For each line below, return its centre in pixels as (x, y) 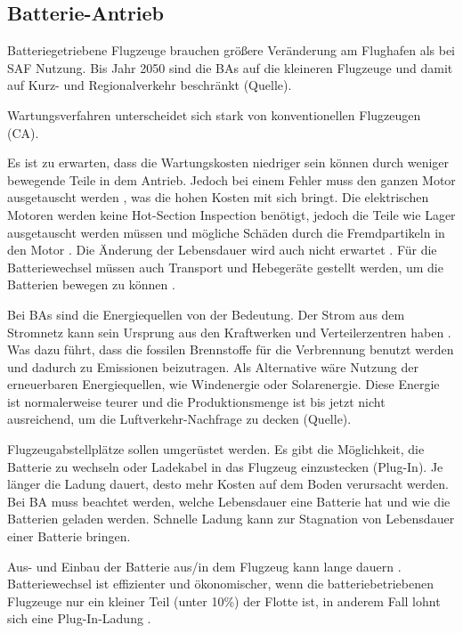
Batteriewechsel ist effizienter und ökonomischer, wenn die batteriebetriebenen (220, 584)
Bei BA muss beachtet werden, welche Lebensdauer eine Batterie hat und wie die (229, 501)
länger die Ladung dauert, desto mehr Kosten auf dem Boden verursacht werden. (228, 484)
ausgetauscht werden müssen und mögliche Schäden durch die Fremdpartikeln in (226, 232)
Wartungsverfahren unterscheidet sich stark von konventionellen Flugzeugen (214, 114)
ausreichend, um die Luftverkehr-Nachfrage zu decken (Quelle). (179, 419)
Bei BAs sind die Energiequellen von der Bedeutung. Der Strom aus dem (206, 314)
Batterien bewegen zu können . (91, 284)
